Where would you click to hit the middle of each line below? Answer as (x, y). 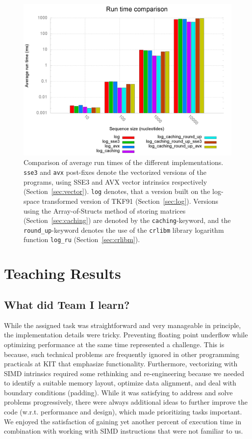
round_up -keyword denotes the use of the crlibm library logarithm (124, 230)
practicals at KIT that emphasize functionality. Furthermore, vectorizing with (121, 364)
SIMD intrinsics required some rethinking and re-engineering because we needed (124, 373)
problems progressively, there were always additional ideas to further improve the (126, 402)
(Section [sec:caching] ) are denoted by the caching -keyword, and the (127, 220)
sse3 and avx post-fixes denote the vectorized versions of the (115, 172)
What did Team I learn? (67, 304)
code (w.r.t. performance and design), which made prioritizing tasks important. (123, 412)
